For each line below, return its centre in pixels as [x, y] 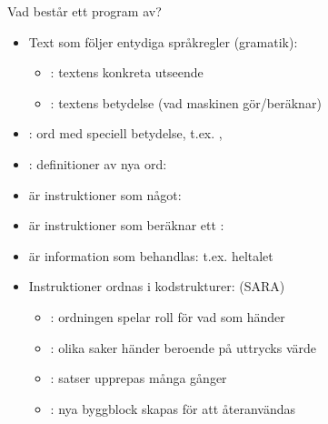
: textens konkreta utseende [127, 72]
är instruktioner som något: [105, 194]
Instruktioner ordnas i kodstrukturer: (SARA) [157, 286]
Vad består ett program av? [84, 11]
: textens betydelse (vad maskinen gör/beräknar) [186, 102]
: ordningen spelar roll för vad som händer [168, 316]
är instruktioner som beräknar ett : [126, 225]
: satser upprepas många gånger [139, 378]
